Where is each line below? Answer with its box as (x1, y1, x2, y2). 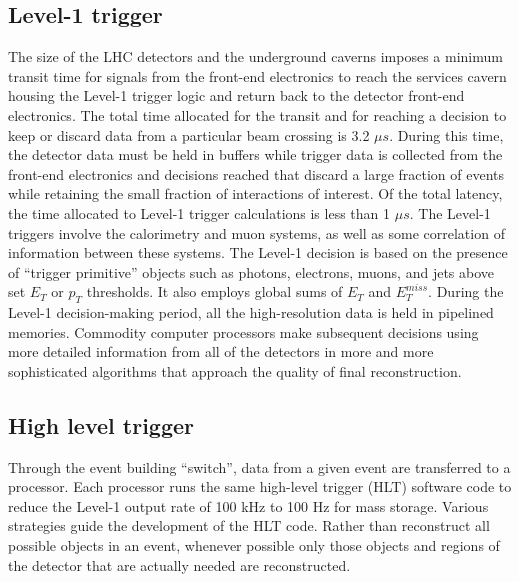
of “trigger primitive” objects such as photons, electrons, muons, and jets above (8, 261, 495, 282)
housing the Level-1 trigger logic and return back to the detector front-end (8, 85, 465, 106)
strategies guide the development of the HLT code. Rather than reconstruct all (8, 515, 490, 536)
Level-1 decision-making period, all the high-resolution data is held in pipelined (8, 302, 494, 323)
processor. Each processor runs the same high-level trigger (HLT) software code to (8, 476, 512, 497)
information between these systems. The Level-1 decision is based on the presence (8, 242, 508, 263)
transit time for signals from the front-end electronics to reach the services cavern (8, 65, 507, 86)
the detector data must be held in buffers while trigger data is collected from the (8, 144, 503, 165)
